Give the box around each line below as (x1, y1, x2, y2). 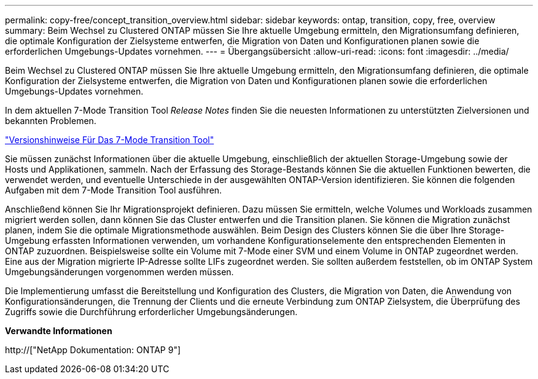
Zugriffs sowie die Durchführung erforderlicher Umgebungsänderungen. (5, 307, 298, 317)
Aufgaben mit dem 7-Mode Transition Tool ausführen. (5, 185, 222, 195)
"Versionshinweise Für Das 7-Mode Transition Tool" (5, 135, 214, 145)
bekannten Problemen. (5, 115, 96, 126)
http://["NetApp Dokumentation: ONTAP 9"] (5, 345, 181, 355)
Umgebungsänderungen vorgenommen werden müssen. (5, 267, 234, 277)
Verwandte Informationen (5, 326, 112, 336)
